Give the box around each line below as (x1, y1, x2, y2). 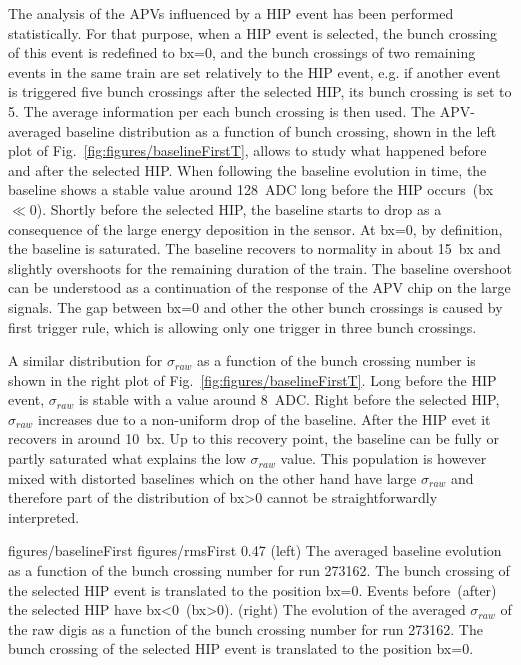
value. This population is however (280, 448, 487, 469)
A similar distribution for (8, 350, 163, 371)
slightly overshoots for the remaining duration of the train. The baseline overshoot (8, 257, 512, 278)
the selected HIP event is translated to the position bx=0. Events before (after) (8, 579, 497, 600)
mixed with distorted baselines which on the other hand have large (8, 467, 417, 488)
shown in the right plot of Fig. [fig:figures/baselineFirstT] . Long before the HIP (8, 369, 497, 390)
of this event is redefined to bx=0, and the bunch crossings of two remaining (8, 42, 476, 63)
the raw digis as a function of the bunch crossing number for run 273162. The (8, 618, 483, 639)
